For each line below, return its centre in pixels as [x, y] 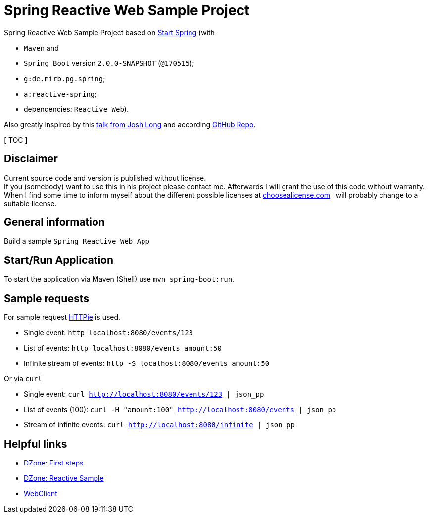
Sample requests [47, 298]
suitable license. [30, 203]
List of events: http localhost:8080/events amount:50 [123, 348]
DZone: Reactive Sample [64, 478]
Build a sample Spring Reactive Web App [77, 241]
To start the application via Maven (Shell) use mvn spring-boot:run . [119, 279]
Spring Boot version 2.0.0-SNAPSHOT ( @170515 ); [109, 63]
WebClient [41, 493]
